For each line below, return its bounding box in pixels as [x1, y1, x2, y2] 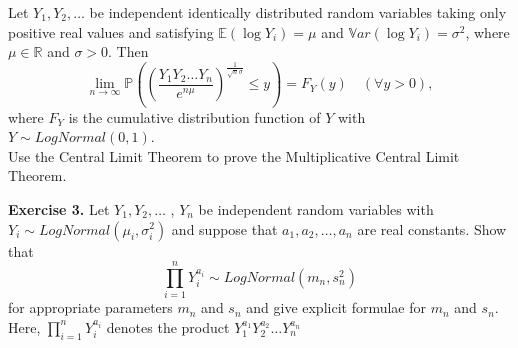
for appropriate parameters [8, 297, 173, 318]
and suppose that [171, 218, 278, 239]
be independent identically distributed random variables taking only [89, 2, 507, 22]
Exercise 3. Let [8, 198, 110, 219]
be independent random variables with [198, 198, 434, 219]
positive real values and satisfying [8, 21, 214, 42]
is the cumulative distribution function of [68, 106, 321, 127]
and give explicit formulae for [246, 297, 427, 318]
